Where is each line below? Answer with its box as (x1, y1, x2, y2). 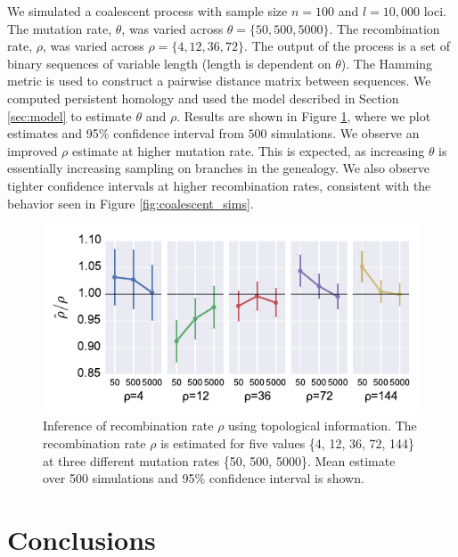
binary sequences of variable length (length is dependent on (7, 53, 331, 72)
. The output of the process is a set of (244, 37, 451, 55)
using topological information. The (228, 416, 417, 435)
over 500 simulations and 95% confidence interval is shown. (43, 469, 364, 487)
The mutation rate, (7, 19, 112, 37)
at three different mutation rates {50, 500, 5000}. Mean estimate (43, 451, 396, 470)
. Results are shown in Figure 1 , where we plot (176, 106, 431, 125)
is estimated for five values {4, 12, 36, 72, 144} (160, 433, 415, 452)
